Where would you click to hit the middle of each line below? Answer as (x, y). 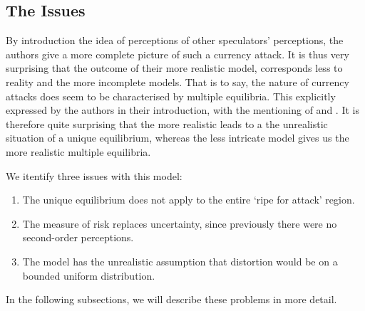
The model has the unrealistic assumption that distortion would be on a (180, 261)
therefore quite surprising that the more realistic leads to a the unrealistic (167, 123)
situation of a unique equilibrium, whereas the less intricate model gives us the (178, 138)
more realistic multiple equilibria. (78, 151)
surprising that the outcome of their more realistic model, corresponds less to (174, 68)
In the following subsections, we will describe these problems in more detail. (171, 299)
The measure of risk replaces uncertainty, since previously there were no (180, 223)
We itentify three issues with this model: (94, 175)
